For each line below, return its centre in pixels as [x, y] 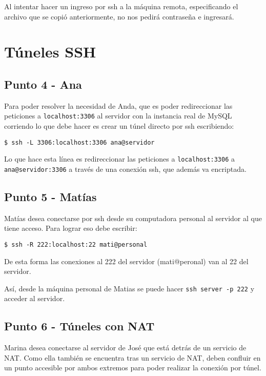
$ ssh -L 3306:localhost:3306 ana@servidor [79, 142]
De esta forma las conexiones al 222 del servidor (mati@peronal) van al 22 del [126, 261]
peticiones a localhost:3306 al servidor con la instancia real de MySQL [118, 116]
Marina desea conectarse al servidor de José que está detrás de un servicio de [125, 348]
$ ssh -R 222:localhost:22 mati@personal [76, 244]
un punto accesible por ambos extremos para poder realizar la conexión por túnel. [133, 368]
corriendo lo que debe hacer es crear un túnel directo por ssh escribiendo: [119, 126]
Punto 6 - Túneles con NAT [79, 326]
